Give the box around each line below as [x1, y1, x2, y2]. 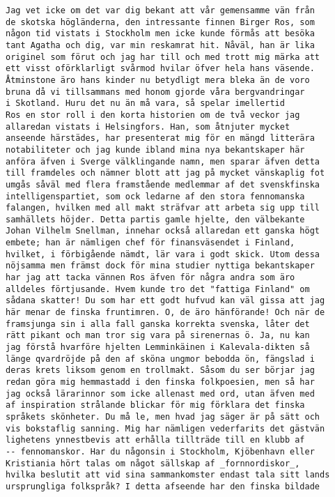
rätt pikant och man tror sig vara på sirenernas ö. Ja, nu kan [6, 330, 310, 341]
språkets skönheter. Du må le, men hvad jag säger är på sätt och [6, 411, 320, 422]
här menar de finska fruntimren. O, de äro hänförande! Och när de [6, 307, 325, 318]
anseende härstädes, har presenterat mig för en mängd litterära [6, 133, 315, 144]
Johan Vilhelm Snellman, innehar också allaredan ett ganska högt [6, 226, 320, 236]
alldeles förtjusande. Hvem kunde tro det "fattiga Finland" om [6, 284, 310, 294]
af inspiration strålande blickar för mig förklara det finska [6, 400, 305, 411]
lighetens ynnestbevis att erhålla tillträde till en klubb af [6, 435, 305, 445]
